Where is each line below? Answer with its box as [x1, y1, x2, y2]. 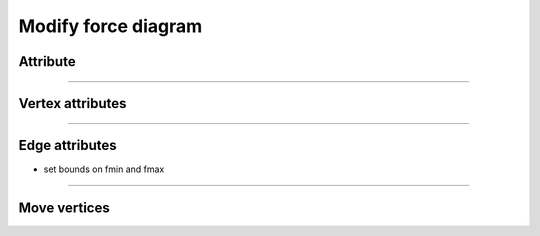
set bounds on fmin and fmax [43, 163, 165, 175]
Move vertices [18, 199, 110, 216]
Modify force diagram [18, 15, 203, 37]
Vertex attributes [18, 95, 127, 112]
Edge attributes [18, 137, 117, 154]
